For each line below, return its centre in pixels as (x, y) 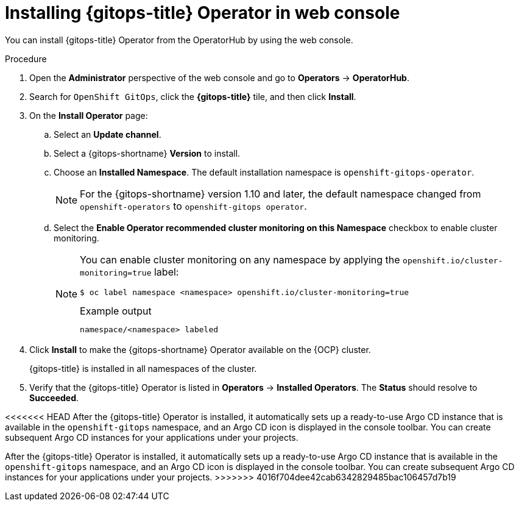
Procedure (26, 59)
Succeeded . (54, 397)
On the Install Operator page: (89, 115)
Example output (116, 311)
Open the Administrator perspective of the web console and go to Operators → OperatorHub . (219, 77)
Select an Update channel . (108, 134)
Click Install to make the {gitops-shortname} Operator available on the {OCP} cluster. (200, 349)
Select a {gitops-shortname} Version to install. (147, 153)
